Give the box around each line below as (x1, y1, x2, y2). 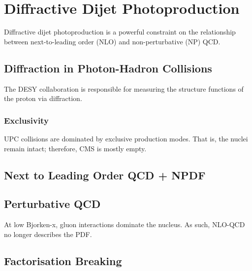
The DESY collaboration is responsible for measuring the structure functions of (4, 83, 244, 94)
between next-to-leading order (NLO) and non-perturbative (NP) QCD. (4, 36, 220, 46)
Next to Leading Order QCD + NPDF (4, 167, 206, 182)
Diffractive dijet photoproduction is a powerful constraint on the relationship (4, 27, 236, 37)
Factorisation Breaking (4, 253, 122, 268)
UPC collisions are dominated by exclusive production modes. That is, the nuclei (4, 133, 248, 143)
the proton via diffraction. (4, 93, 82, 103)
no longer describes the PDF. (4, 229, 92, 239)
